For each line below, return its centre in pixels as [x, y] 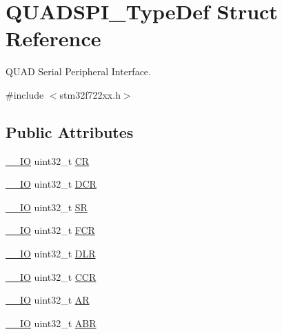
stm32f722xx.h [90, 94]
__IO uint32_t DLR [51, 254]
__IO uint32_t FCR [50, 230]
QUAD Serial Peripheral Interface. [78, 71]
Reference [53, 38]
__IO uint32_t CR [48, 160]
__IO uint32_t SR [47, 207]
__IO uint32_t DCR [51, 184]
